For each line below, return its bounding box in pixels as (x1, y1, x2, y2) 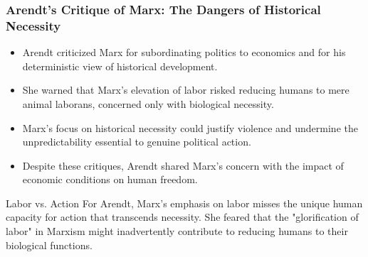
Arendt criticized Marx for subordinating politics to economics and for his (22, 45, 346, 60)
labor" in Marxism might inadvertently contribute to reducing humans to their (6, 224, 348, 239)
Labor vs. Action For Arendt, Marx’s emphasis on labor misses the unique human (6, 195, 363, 210)
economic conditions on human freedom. (22, 172, 198, 187)
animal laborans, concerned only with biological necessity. (22, 96, 274, 111)
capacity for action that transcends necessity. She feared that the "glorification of (6, 209, 359, 224)
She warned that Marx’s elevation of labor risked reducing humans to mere (22, 82, 349, 97)
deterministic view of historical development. (22, 58, 218, 73)
